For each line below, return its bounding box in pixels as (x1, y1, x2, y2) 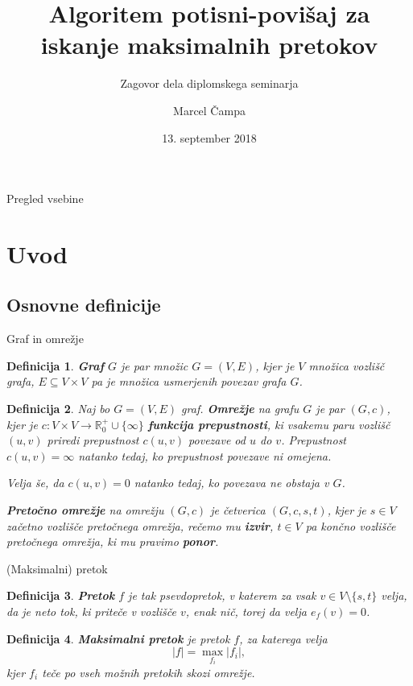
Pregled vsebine (6, 190, 84, 207)
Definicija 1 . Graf (6, 357, 105, 374)
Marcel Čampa (173, 101, 246, 118)
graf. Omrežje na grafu (181, 400, 299, 417)
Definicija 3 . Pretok (6, 587, 115, 604)
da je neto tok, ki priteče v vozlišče (6, 602, 176, 619)
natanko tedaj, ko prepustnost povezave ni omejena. (78, 447, 332, 464)
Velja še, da (6, 474, 64, 491)
